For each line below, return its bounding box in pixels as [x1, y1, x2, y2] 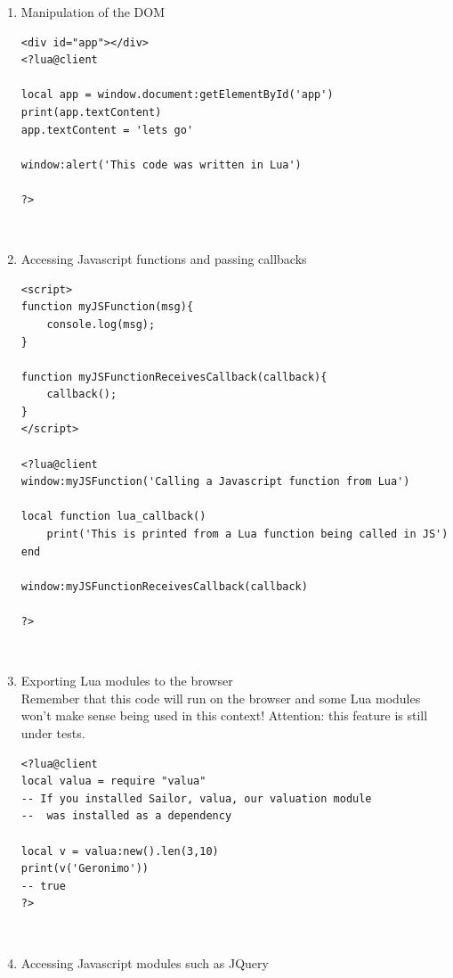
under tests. [20, 723, 85, 742]
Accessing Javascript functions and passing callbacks [20, 250, 307, 268]
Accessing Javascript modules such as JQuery [20, 953, 269, 972]
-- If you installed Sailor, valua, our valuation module [20, 792, 372, 805]
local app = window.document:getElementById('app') [20, 88, 334, 102]
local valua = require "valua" [20, 775, 206, 788]
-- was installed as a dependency [20, 810, 232, 823]
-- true [20, 879, 66, 892]
